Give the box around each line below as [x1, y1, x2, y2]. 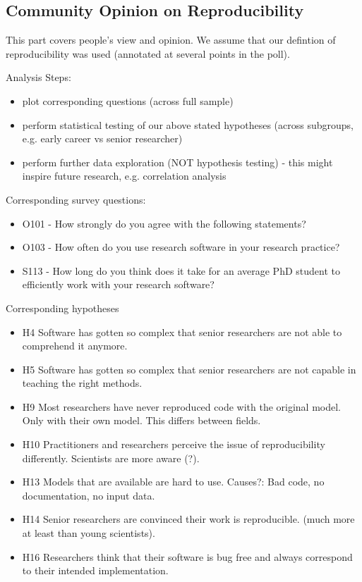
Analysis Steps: [6, 70, 71, 85]
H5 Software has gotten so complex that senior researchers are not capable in [22, 361, 356, 376]
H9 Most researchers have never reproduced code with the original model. [22, 399, 342, 414]
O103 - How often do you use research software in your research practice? [22, 240, 340, 254]
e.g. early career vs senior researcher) [22, 131, 183, 146]
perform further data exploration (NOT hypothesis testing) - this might [22, 154, 333, 169]
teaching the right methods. [22, 376, 143, 390]
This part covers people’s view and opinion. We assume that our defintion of [6, 32, 336, 47]
